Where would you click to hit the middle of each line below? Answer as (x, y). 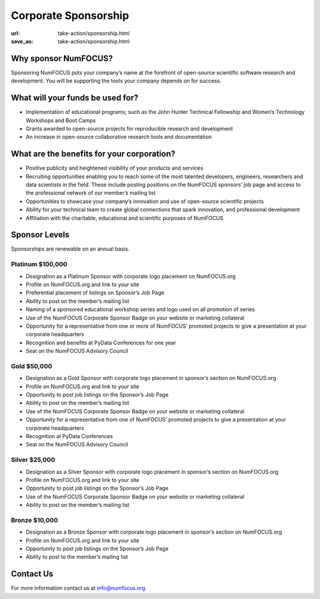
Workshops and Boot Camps (61, 120)
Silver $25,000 (33, 460)
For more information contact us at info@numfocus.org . (79, 588)
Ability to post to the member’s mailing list (77, 557)
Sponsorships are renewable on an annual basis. (70, 249)
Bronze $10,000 (35, 520)
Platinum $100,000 (39, 264)
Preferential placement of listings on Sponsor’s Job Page (95, 293)
